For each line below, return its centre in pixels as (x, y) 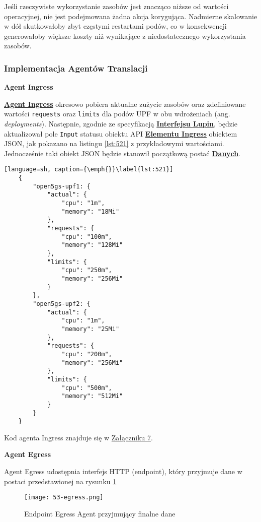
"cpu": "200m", (87, 354)
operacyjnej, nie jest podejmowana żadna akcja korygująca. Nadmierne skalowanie (131, 16)
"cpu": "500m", (87, 388)
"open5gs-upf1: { (62, 186)
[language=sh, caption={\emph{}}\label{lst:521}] (89, 170)
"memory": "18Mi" (91, 211)
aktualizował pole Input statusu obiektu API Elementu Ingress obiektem (121, 133)
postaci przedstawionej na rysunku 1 (60, 481)
